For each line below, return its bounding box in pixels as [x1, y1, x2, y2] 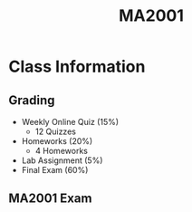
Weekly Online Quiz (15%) [21, 117, 120, 127]
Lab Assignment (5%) [21, 155, 103, 166]
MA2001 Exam [8, 191, 92, 207]
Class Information [8, 56, 146, 77]
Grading [8, 92, 55, 108]
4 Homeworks [34, 146, 88, 156]
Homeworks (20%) [21, 136, 93, 146]
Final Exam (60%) [21, 165, 89, 175]
